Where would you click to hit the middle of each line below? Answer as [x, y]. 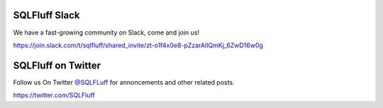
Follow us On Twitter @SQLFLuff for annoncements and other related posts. [124, 82]
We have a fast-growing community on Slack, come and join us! [106, 32]
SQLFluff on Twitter [57, 65]
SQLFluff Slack [47, 15]
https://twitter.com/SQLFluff [54, 95]
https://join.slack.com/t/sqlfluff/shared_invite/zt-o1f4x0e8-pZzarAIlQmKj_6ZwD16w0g [138, 45]
